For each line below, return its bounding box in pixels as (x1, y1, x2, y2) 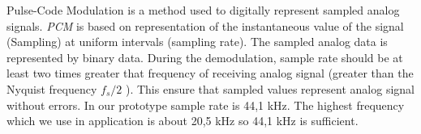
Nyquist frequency (6, 80, 97, 97)
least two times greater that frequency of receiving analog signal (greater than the (6, 65, 414, 82)
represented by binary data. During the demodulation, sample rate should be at (6, 48, 403, 65)
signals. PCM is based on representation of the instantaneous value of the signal (6, 17, 404, 34)
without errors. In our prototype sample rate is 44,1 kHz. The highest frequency (6, 96, 405, 113)
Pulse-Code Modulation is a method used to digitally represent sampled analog (6, 2, 400, 18)
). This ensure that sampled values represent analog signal (125, 80, 415, 97)
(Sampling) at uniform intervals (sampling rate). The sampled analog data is (6, 33, 388, 50)
